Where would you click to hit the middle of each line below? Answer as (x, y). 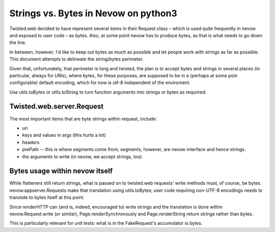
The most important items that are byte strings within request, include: (83, 119)
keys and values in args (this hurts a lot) (64, 135)
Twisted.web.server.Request (57, 107)
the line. (18, 43)
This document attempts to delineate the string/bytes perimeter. (76, 59)
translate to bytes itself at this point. (47, 197)
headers (31, 142)
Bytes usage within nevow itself (61, 171)
